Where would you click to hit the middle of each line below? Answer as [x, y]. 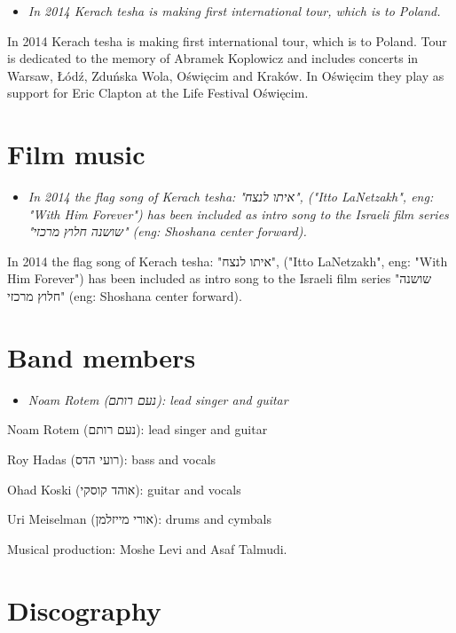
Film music [76, 154]
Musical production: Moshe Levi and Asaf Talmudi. [147, 548]
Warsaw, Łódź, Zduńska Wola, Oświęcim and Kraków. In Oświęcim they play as [226, 75]
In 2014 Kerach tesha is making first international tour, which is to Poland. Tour [227, 40]
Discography [84, 609]
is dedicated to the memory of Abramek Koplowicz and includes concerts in [213, 58]
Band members [102, 356]
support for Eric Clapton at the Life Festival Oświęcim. [158, 93]
